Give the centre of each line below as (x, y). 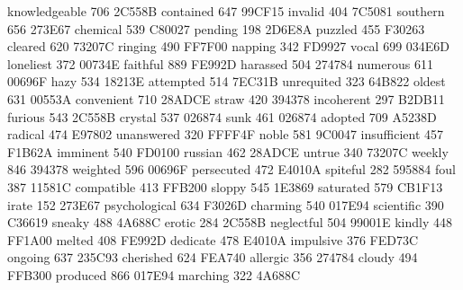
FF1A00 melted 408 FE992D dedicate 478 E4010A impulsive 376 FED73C (213, 239)
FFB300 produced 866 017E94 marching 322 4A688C (154, 274)
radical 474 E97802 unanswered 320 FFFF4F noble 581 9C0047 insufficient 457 (226, 134)
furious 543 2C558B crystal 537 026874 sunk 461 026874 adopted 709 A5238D (222, 116)
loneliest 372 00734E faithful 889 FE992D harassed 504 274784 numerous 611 (220, 63)
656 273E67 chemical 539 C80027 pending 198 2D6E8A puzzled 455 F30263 (216, 28)
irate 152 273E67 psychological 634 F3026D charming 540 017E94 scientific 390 (226, 204)
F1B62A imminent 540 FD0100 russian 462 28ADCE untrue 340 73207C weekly (228, 151)
